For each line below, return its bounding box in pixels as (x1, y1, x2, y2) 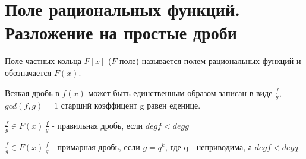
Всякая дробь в (5, 86, 59, 98)
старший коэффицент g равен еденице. (61, 99, 201, 112)
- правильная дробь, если (52, 119, 143, 131)
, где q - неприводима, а (165, 140, 253, 152)
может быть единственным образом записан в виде (88, 86, 273, 98)
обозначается (5, 66, 52, 78)
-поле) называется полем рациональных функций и (116, 55, 301, 67)
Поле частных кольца (5, 55, 81, 67)
